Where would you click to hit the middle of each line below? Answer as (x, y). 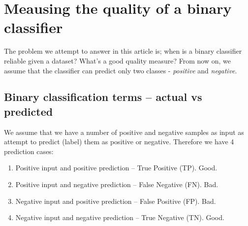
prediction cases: (29, 151)
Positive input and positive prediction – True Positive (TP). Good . (116, 168)
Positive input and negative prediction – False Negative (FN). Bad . (117, 184)
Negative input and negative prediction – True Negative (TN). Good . (120, 217)
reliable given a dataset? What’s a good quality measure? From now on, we (117, 60)
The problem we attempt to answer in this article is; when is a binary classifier (123, 51)
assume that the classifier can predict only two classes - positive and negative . (121, 70)
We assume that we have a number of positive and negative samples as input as (124, 132)
